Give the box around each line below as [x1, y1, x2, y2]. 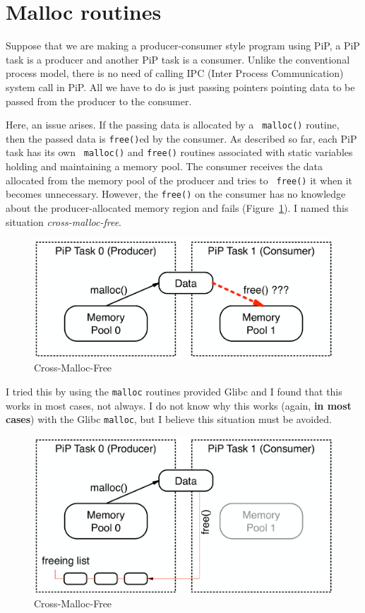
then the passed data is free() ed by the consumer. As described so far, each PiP [6, 131, 357, 145]
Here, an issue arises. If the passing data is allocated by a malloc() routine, [6, 117, 340, 132]
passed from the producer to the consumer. [6, 93, 192, 108]
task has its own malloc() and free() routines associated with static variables [6, 145, 353, 160]
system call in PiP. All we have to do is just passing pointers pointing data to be [6, 79, 355, 94]
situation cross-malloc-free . [6, 214, 121, 229]
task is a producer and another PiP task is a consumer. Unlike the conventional [6, 52, 350, 66]
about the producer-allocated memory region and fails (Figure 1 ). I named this [6, 200, 349, 215]
